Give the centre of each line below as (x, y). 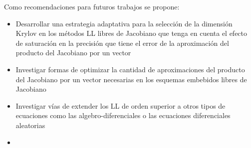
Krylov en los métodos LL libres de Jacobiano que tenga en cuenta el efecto (131, 33)
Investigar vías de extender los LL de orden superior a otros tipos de (121, 105)
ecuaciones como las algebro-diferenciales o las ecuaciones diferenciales (123, 115)
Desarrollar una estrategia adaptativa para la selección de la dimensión (124, 23)
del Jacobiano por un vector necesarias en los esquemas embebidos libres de (131, 79)
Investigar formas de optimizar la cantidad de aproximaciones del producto (130, 69)
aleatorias (30, 125)
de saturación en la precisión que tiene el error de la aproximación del (122, 43)
